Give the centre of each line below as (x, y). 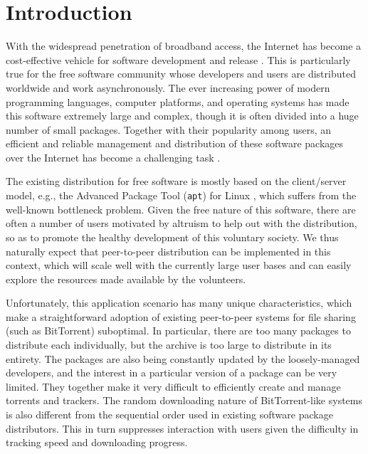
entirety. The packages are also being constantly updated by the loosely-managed (183, 358)
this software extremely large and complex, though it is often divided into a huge (182, 116)
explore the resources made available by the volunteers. (126, 279)
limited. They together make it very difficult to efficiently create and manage (173, 386)
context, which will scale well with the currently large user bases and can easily (179, 265)
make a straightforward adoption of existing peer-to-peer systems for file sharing (181, 316)
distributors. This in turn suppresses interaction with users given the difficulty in (182, 428)
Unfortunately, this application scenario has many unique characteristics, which (179, 303)
